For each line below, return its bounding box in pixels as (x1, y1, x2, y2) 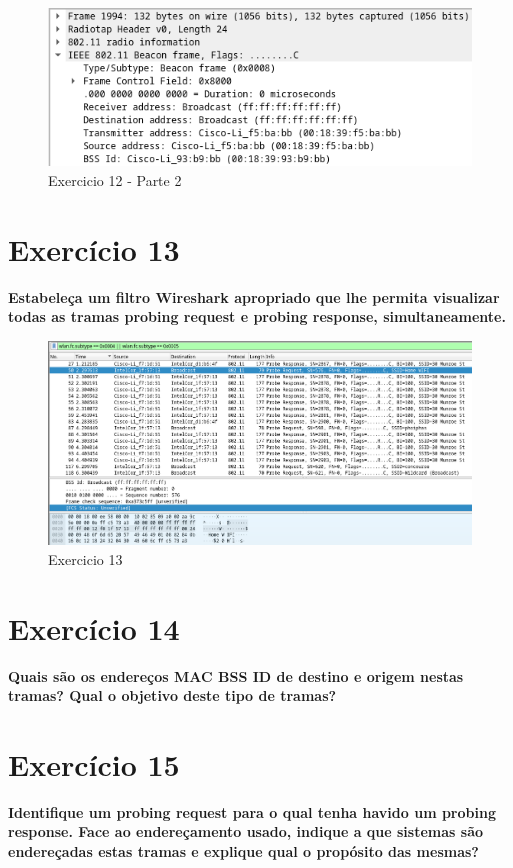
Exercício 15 (8, 743, 180, 784)
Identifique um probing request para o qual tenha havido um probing (8, 801, 496, 822)
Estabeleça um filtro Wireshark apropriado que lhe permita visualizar (8, 286, 500, 307)
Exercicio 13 (48, 548, 123, 569)
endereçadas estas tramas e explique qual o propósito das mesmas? (8, 841, 479, 862)
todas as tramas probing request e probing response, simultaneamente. (8, 306, 506, 327)
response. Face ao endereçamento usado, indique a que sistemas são (8, 821, 484, 842)
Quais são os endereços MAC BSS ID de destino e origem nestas (8, 665, 464, 686)
